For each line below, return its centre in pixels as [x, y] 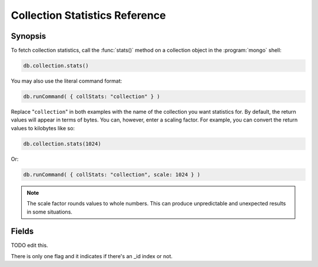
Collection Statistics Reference [88, 15]
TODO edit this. [29, 245]
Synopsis [29, 36]
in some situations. [50, 212]
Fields [22, 231]
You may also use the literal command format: [67, 81]
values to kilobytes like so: [43, 128]
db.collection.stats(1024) [62, 143]
